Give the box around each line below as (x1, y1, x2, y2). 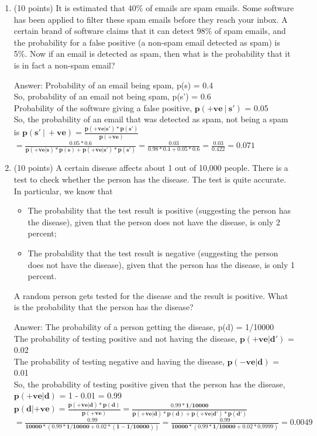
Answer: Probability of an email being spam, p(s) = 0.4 (13, 78, 213, 91)
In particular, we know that (13, 184, 113, 197)
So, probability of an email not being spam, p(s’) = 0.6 (13, 90, 211, 102)
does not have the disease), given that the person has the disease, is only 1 (27, 258, 295, 270)
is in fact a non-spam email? (13, 59, 115, 71)
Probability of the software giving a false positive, (13, 101, 192, 114)
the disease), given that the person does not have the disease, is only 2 (27, 215, 281, 228)
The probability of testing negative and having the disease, (13, 355, 225, 367)
